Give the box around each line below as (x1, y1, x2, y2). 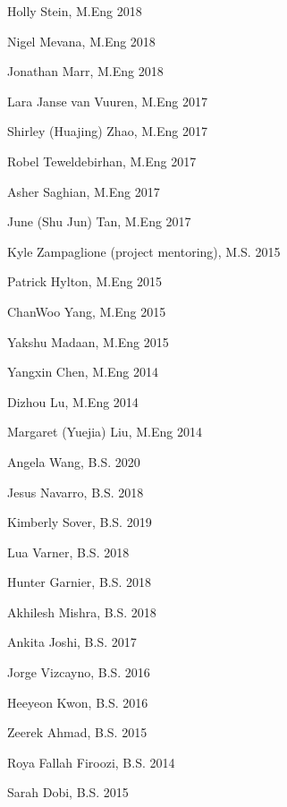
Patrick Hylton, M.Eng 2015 (7, 272, 163, 291)
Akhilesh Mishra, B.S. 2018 (7, 602, 156, 621)
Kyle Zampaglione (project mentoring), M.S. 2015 (7, 242, 281, 260)
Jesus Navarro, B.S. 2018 (7, 482, 144, 501)
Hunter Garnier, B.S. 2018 (7, 573, 152, 591)
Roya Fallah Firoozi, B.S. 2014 (7, 752, 175, 771)
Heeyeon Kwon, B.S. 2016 (7, 692, 148, 711)
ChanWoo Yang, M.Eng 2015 (7, 302, 166, 320)
